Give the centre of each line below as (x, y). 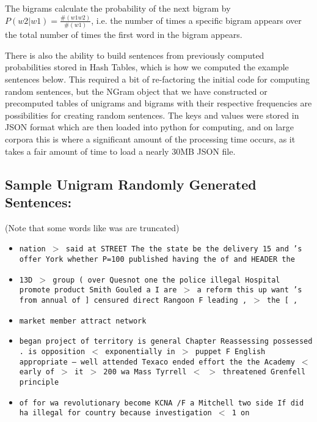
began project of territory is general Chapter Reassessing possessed (166, 342)
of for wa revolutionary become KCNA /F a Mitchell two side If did (162, 403)
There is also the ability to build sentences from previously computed (135, 55)
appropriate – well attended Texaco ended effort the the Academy (157, 362)
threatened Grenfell (264, 372)
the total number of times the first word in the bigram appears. (124, 35)
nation (32, 249)
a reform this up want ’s (250, 290)
